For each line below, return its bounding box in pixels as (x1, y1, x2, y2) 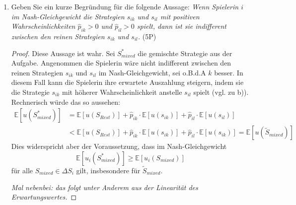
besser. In (214, 67, 243, 77)
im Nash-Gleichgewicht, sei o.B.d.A (98, 67, 206, 77)
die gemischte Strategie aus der (138, 48, 232, 58)
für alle (11, 165, 33, 176)
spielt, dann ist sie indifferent (137, 21, 227, 31)
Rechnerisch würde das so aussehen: (11, 96, 120, 107)
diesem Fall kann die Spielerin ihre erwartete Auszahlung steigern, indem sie (11, 77, 244, 87)
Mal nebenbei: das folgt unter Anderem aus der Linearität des (11, 182, 198, 192)
